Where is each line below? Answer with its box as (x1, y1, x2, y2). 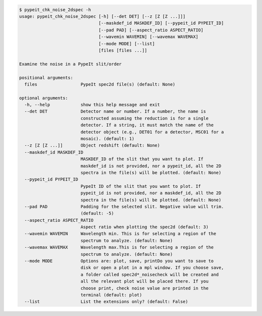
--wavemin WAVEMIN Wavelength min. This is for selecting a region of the (24, 231, 216, 236)
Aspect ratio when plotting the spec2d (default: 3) (80, 224, 209, 230)
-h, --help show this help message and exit (24, 102, 160, 108)
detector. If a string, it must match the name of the (80, 122, 214, 128)
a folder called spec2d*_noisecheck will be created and (80, 272, 219, 277)
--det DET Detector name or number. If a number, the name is (24, 109, 206, 114)
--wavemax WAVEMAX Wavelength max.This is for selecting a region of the (24, 245, 214, 250)
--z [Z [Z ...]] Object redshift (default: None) (24, 143, 160, 148)
